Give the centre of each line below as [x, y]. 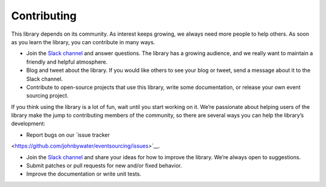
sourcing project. [47, 96]
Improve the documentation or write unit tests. [84, 174]
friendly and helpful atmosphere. [67, 62]
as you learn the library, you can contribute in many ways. [83, 42]
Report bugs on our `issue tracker [68, 135]
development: [28, 123]
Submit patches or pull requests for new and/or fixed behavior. [104, 166]
